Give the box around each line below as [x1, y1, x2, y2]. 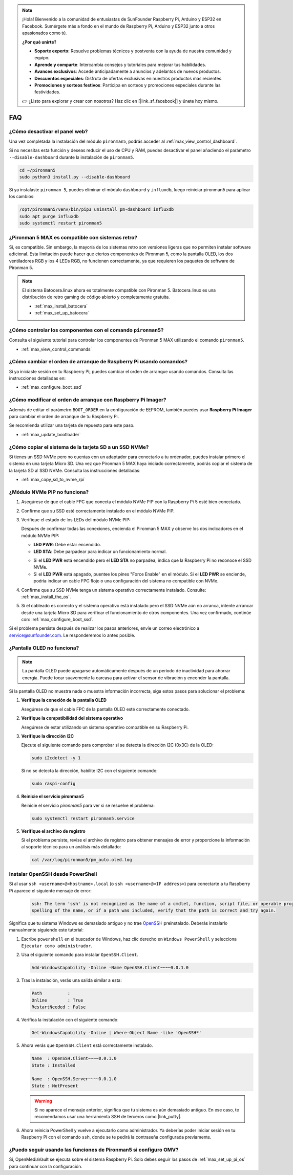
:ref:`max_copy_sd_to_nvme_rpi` [21, 477, 86, 483]
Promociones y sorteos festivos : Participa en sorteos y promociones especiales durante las [34, 82, 221, 88]
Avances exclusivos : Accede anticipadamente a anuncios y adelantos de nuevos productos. [34, 68, 221, 74]
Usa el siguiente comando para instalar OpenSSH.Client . [21, 952, 139, 958]
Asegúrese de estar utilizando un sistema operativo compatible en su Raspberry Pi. [21, 724, 189, 730]
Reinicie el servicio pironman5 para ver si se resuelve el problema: [21, 802, 155, 808]
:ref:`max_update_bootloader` [21, 431, 81, 437]
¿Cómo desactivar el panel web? [9, 128, 88, 135]
